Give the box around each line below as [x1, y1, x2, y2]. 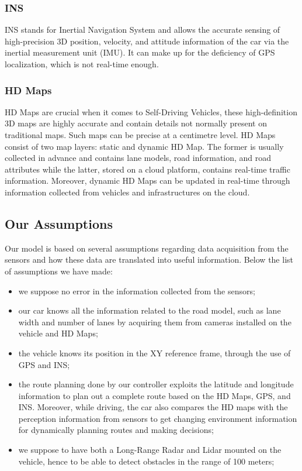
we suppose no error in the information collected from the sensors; [18, 284, 255, 297]
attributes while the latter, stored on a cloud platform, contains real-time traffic [5, 163, 290, 175]
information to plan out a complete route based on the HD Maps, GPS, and [18, 389, 291, 401]
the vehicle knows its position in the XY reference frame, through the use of [18, 346, 291, 359]
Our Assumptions [5, 214, 113, 232]
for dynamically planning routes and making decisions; [18, 424, 214, 436]
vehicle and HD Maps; [18, 327, 98, 339]
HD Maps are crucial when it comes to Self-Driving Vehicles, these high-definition [5, 105, 297, 118]
